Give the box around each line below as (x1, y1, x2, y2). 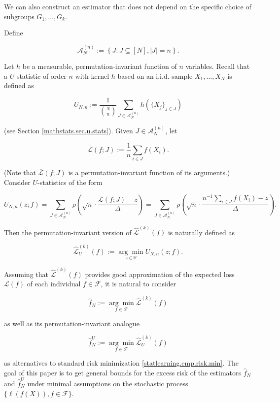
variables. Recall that (185, 61, 250, 71)
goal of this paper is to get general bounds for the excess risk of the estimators (4, 367, 242, 377)
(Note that (4, 167, 36, 178)
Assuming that (4, 269, 48, 279)
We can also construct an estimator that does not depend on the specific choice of (4, 1, 251, 11)
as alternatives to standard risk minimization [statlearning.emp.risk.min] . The (4, 358, 239, 368)
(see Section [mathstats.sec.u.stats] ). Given (4, 125, 133, 135)
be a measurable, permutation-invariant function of (22, 61, 177, 71)
